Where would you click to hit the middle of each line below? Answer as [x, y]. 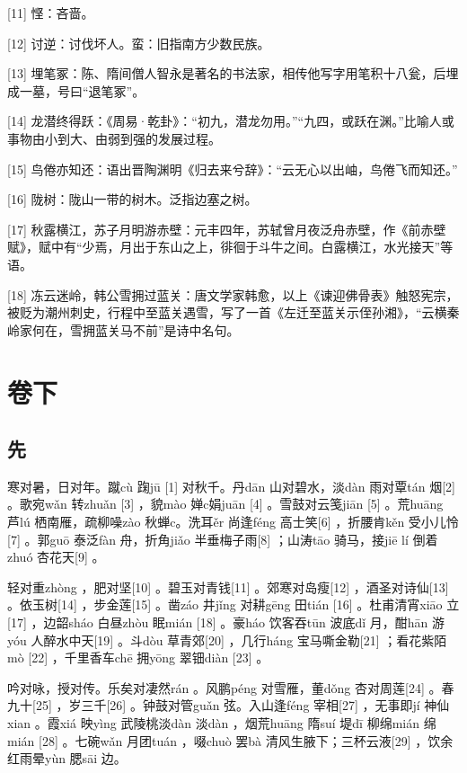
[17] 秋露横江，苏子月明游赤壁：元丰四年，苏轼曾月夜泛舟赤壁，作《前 [214, 229]
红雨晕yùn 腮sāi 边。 [67, 758]
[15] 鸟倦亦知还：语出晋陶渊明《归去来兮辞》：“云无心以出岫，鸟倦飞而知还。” [233, 169]
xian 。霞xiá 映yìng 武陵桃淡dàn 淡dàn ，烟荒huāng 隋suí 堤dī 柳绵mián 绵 [222, 723]
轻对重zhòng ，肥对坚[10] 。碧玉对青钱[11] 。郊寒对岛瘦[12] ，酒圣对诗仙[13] [228, 586]
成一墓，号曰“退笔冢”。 [76, 90]
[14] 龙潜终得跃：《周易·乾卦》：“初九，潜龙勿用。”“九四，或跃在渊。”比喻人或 [231, 121]
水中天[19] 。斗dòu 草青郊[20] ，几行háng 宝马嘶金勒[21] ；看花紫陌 [251, 640]
